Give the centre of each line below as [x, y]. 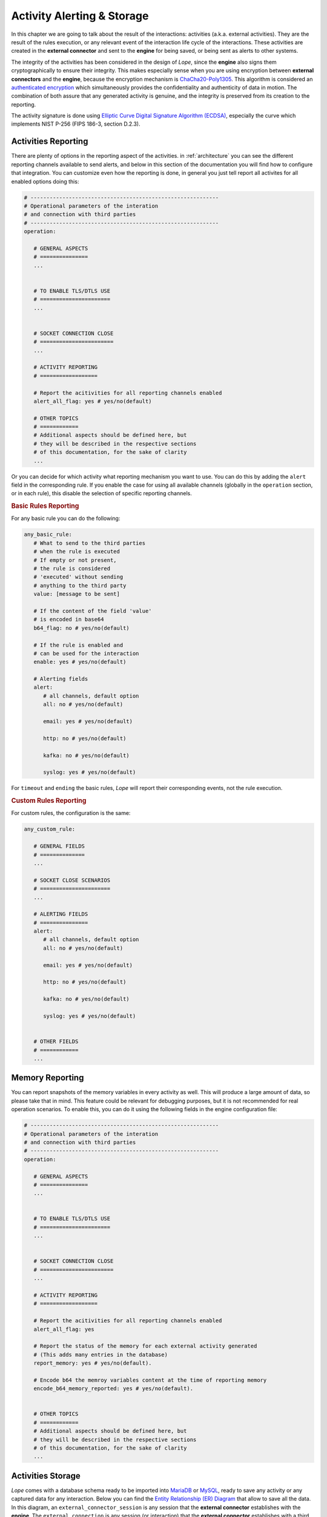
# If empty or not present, [75, 560]
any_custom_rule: [50, 829]
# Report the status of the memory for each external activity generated [145, 1346]
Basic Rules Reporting [45, 506]
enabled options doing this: [45, 181]
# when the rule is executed [77, 552]
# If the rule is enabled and [78, 645]
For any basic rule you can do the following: [66, 518]
